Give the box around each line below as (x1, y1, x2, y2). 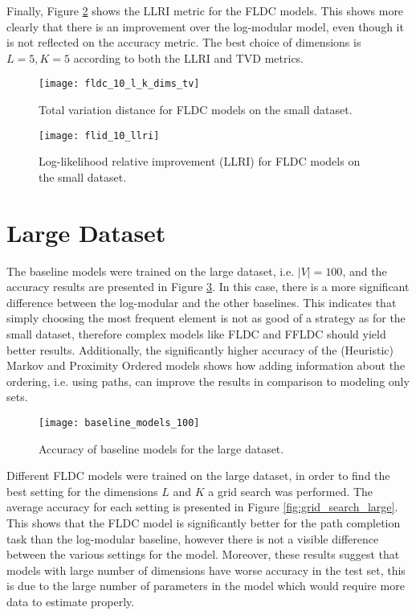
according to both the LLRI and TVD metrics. (73, 49, 304, 66)
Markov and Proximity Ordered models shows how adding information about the (6, 357, 406, 374)
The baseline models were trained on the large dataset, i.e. (6, 262, 295, 279)
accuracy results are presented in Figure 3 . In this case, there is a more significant (6, 278, 410, 295)
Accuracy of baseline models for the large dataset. (39, 440, 284, 457)
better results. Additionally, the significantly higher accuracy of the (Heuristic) (6, 341, 394, 358)
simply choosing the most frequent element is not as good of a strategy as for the (6, 310, 406, 326)
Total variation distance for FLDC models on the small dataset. (39, 101, 353, 118)
